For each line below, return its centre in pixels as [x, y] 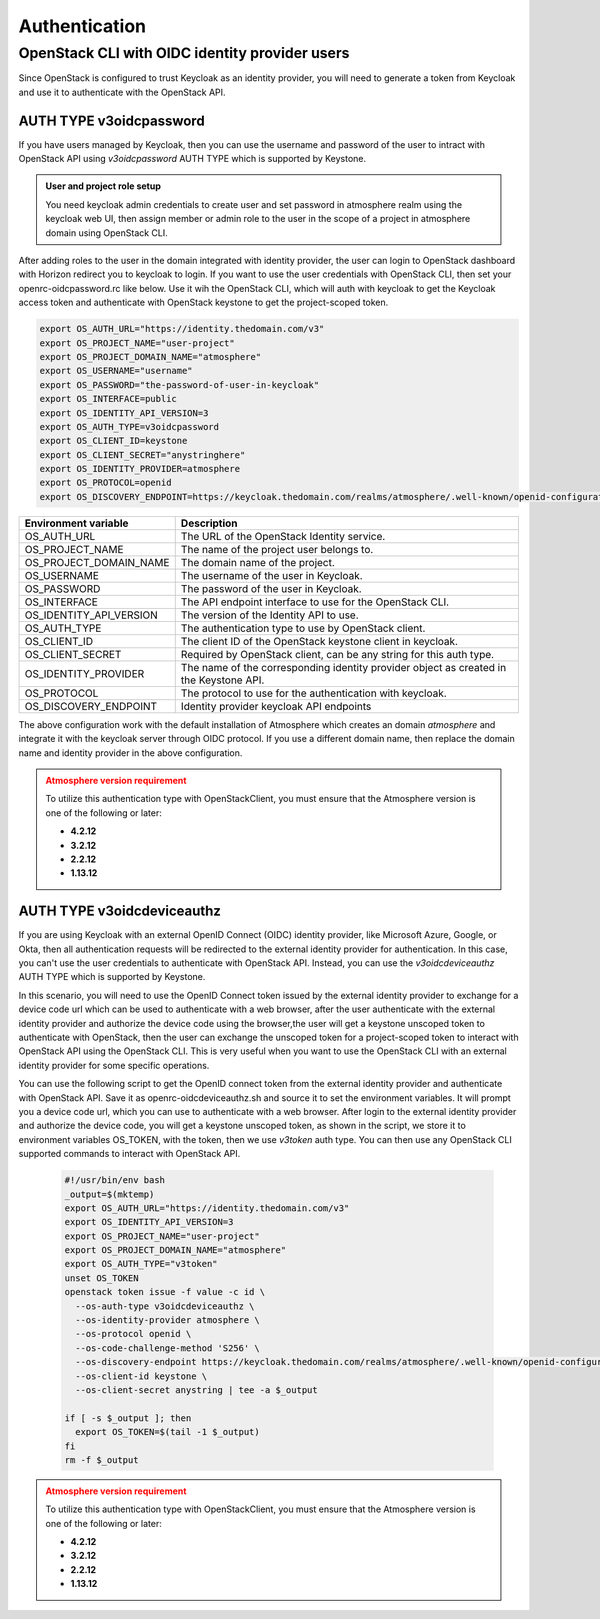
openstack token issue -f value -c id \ [164, 1292]
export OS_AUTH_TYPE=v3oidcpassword [129, 426]
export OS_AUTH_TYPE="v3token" [141, 1264]
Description [209, 523]
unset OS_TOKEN [101, 1278]
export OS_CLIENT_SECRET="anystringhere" [142, 454]
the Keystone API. [222, 680]
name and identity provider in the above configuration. [130, 752]
